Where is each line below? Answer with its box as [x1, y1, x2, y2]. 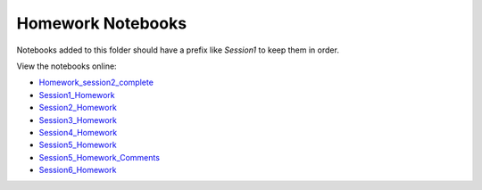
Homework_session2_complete [38, 77, 154, 88]
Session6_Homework [38, 165, 117, 176]
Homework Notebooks [16, 13, 187, 33]
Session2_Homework [38, 103, 118, 113]
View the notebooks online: [16, 61, 117, 71]
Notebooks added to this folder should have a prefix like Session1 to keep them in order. [16, 45, 339, 55]
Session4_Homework [38, 127, 118, 137]
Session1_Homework [38, 89, 115, 100]
